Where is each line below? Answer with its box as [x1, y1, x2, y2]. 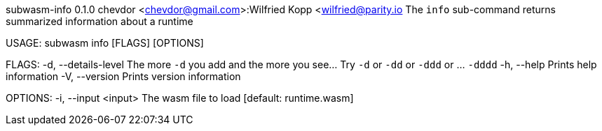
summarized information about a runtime [6, 15, 193, 27]
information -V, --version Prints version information [6, 70, 241, 82]
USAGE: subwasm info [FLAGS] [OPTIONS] [6, 37, 204, 49]
